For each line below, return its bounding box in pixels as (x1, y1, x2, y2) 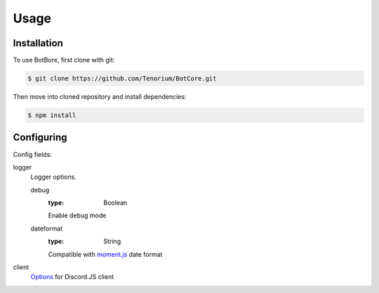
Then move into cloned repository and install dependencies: (13, 93, 187, 101)
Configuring (13, 132, 67, 144)
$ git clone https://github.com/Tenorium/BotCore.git (27, 74, 217, 83)
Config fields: (13, 150, 53, 158)
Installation (13, 37, 63, 49)
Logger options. (30, 172, 77, 182)
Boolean (103, 198, 128, 207)
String (103, 237, 121, 245)
